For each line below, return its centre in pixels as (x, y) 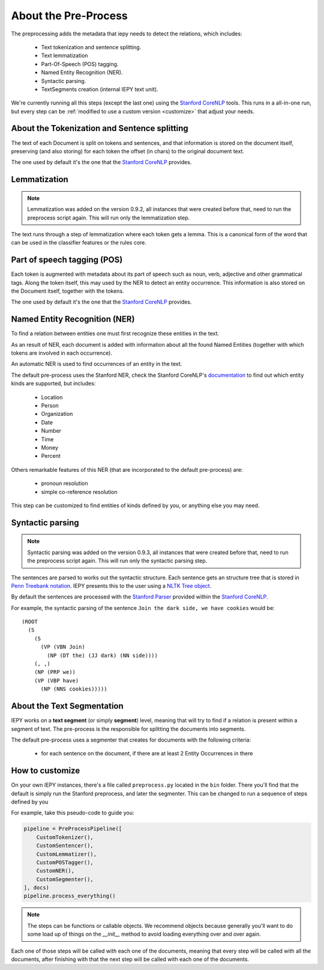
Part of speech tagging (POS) (67, 260)
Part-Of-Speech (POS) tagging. (80, 64)
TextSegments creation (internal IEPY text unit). (100, 89)
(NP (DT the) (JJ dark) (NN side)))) (103, 655)
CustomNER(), (55, 871)
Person (50, 406)
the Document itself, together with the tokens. (67, 291)
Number (51, 431)
